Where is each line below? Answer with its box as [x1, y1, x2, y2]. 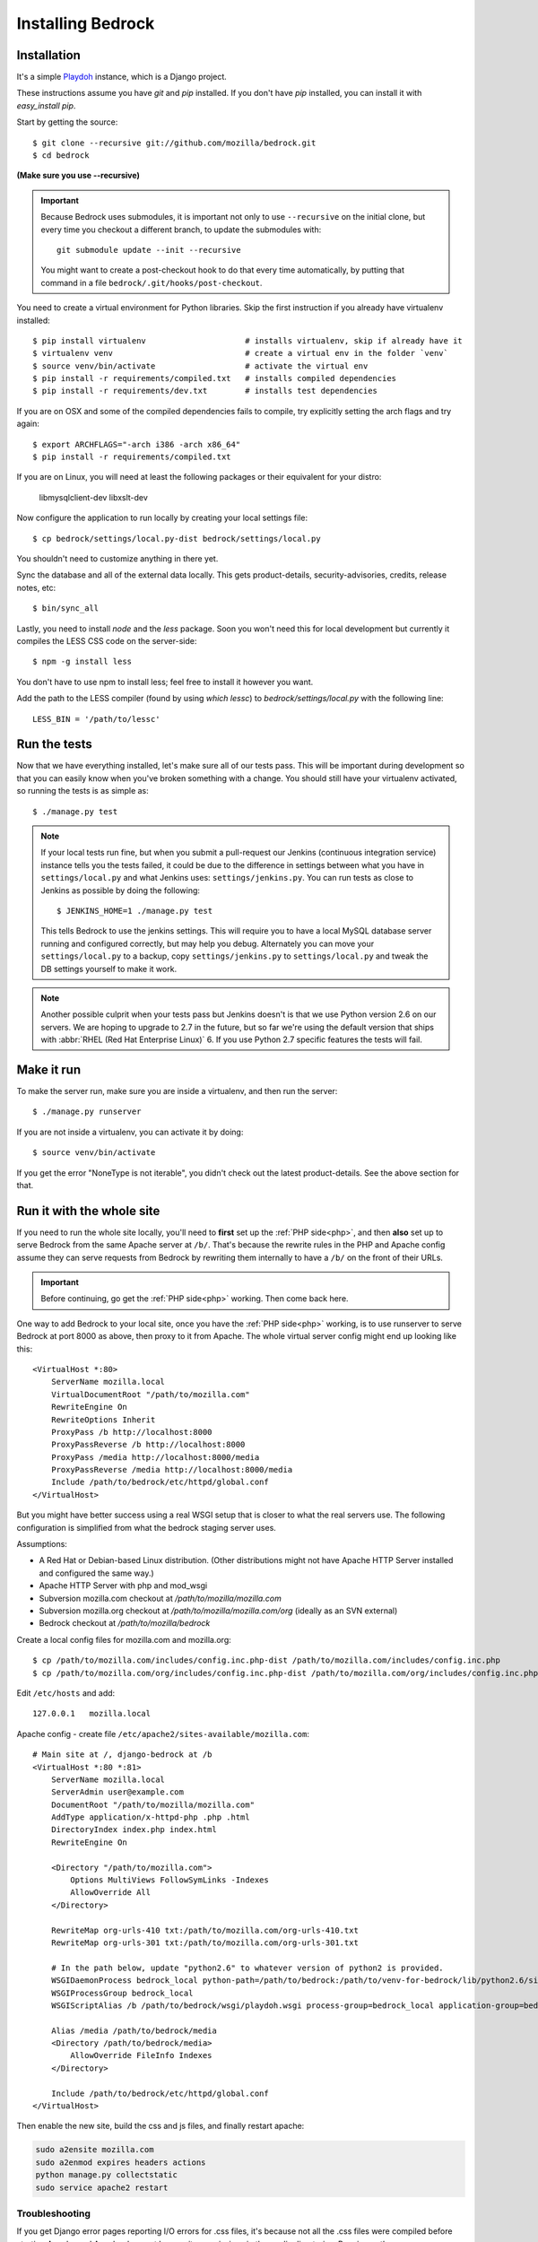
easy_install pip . [16, 100, 76, 111]
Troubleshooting [16, 2207, 91, 2220]
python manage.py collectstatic [35, 2170, 178, 2180]
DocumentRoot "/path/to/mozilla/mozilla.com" [50, 1799, 256, 1810]
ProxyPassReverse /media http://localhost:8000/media [50, 1464, 293, 1475]
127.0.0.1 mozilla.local [32, 1708, 152, 1719]
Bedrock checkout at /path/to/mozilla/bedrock [39, 1618, 211, 1629]
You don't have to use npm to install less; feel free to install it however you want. [16, 676, 314, 687]
